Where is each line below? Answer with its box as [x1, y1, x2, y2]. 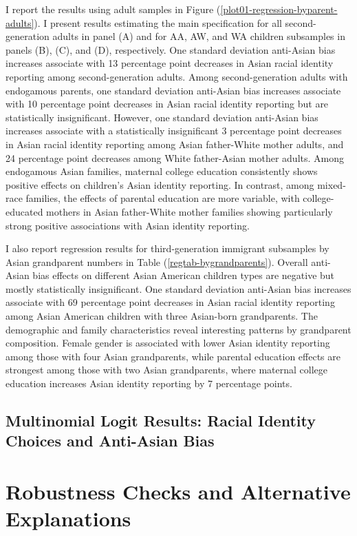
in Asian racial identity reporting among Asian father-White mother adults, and [6, 136, 344, 151]
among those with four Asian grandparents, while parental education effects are [6, 349, 341, 363]
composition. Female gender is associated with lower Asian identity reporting [6, 336, 330, 350]
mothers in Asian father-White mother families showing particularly [46, 204, 333, 218]
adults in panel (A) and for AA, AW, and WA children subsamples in [52, 29, 345, 43]
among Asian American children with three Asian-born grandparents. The [6, 309, 318, 323]
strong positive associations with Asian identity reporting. [6, 218, 250, 232]
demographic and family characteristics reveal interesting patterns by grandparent [6, 322, 351, 336]
